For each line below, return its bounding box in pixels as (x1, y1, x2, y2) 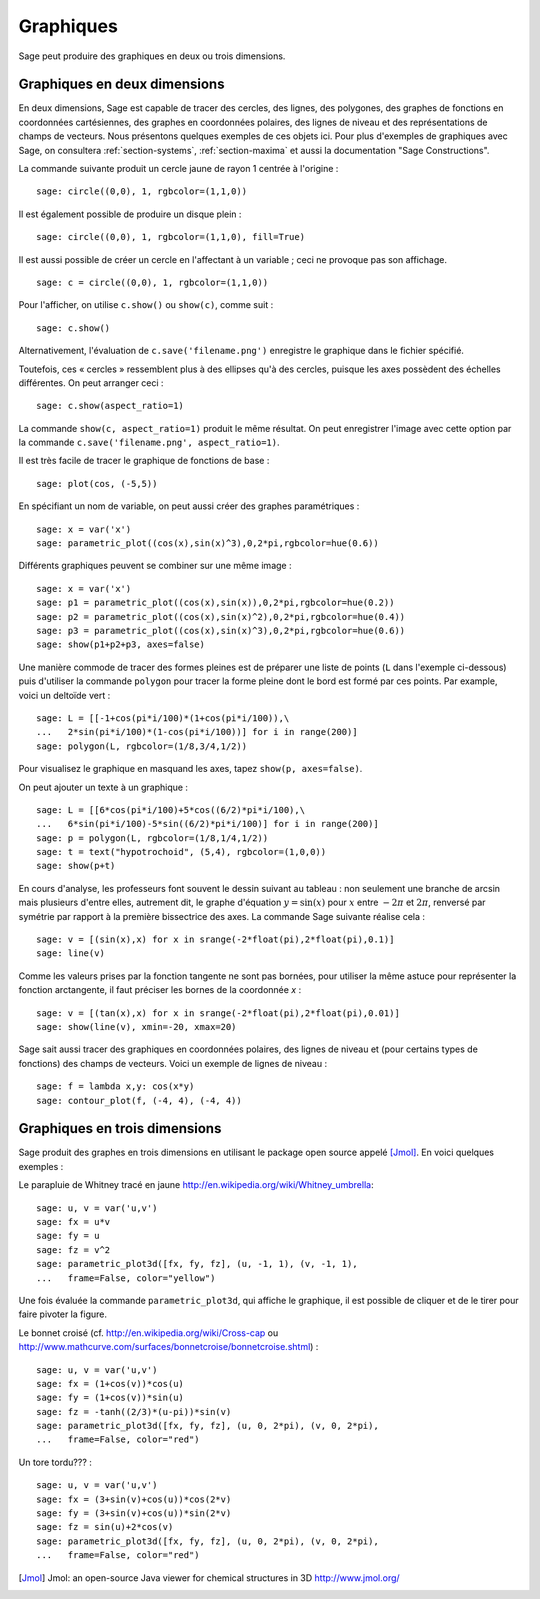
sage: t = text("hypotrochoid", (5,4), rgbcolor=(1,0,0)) (36, 846, 327, 858)
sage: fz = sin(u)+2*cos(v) (36, 1521, 174, 1533)
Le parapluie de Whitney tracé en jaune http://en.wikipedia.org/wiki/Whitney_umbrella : (18, 1179, 374, 1191)
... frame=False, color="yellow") (36, 1272, 216, 1284)
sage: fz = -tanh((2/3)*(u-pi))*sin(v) (36, 1406, 232, 1417)
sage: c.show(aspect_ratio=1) (36, 400, 185, 412)
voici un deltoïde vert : (18, 689, 111, 701)
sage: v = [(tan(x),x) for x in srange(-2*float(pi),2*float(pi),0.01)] (36, 1007, 400, 1019)
